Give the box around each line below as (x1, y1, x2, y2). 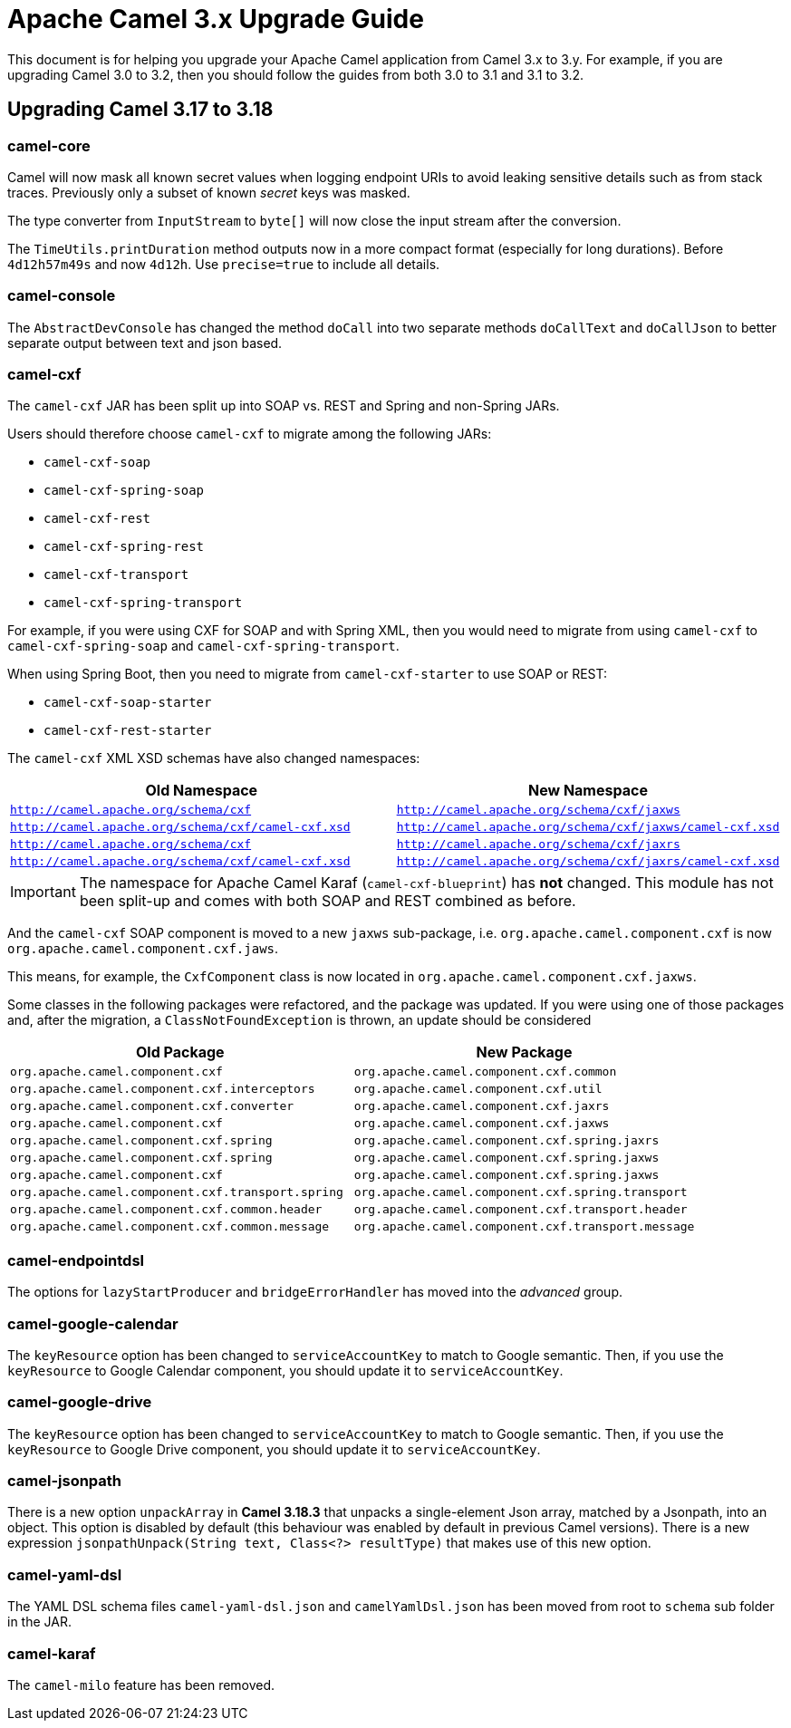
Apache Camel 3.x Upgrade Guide (7, 4, 424, 34)
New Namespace (527, 781, 648, 800)
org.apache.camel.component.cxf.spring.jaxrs (353, 1134, 660, 1148)
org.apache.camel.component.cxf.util (353, 1082, 603, 1096)
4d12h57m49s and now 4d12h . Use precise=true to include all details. (7, 256, 440, 272)
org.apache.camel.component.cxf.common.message (10, 1220, 330, 1234)
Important (10, 883, 76, 902)
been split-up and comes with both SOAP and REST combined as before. (79, 892, 576, 911)
